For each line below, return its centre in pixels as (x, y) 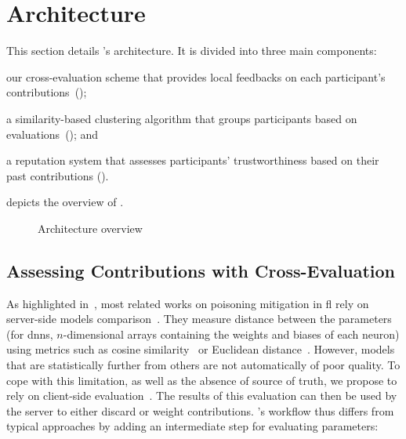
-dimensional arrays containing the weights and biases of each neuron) (231, 334)
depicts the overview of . (65, 202)
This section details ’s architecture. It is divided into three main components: (192, 51)
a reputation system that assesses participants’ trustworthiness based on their (193, 160)
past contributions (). (58, 175)
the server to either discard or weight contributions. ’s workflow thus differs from (200, 410)
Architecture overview (90, 228)
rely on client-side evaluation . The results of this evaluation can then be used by (202, 395)
